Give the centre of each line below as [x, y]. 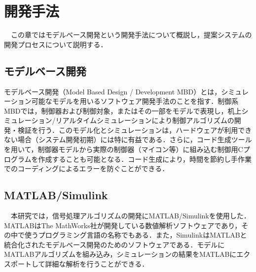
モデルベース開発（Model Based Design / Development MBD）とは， [113, 91]
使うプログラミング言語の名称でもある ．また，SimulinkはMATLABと [136, 235]
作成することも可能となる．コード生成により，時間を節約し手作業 [145, 159]
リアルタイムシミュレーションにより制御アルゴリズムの [145, 120]
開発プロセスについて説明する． [56, 44]
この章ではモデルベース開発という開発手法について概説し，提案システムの [131, 35]
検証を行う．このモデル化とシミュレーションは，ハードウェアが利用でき [135, 130]
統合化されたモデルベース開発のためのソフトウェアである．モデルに [114, 244]
